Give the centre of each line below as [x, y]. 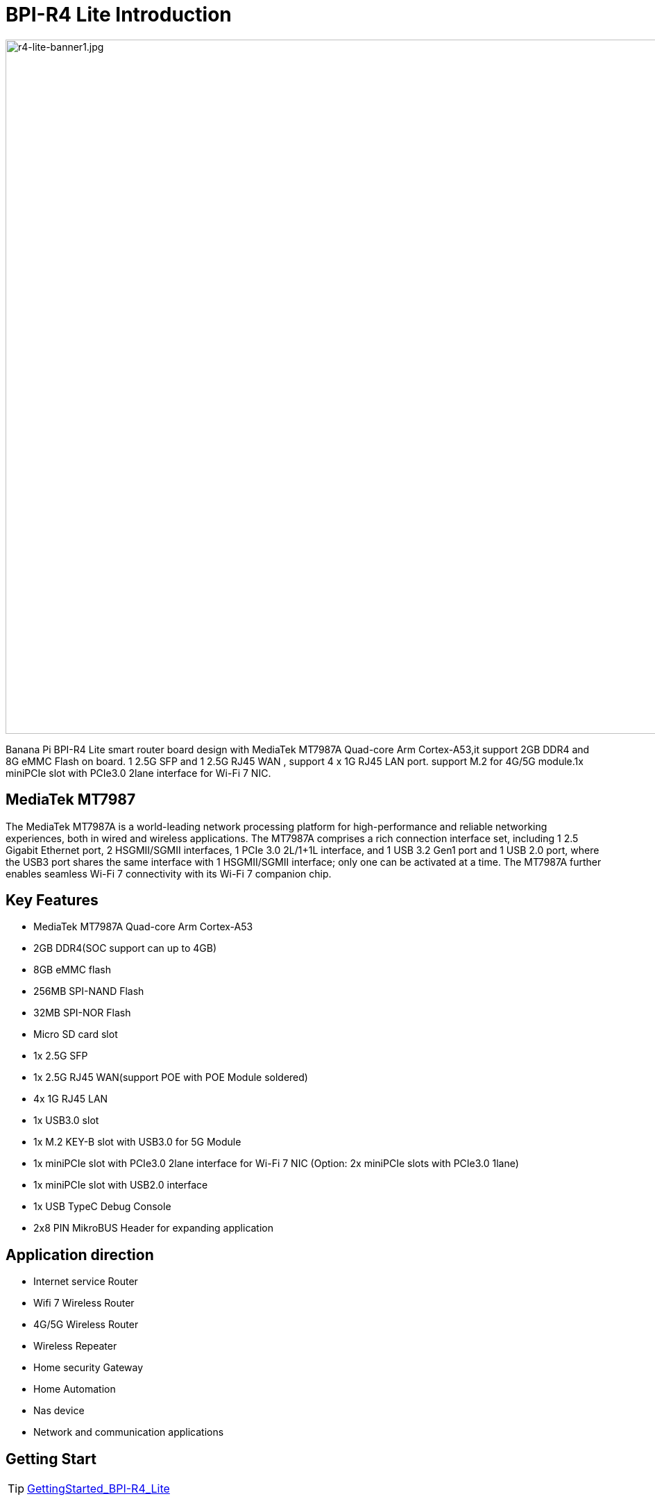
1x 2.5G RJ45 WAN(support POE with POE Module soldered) [171, 1077]
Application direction [80, 1255]
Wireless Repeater [75, 1346]
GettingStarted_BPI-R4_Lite [99, 1489]
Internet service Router [86, 1282]
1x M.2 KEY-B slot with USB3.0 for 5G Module [137, 1142]
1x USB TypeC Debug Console [102, 1207]
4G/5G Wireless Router [86, 1325]
